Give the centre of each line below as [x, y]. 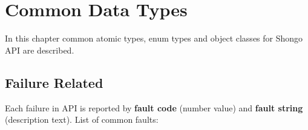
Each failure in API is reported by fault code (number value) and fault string [154, 107]
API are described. [40, 50]
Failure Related [54, 82]
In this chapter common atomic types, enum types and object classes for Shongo [154, 38]
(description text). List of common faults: [82, 119]
